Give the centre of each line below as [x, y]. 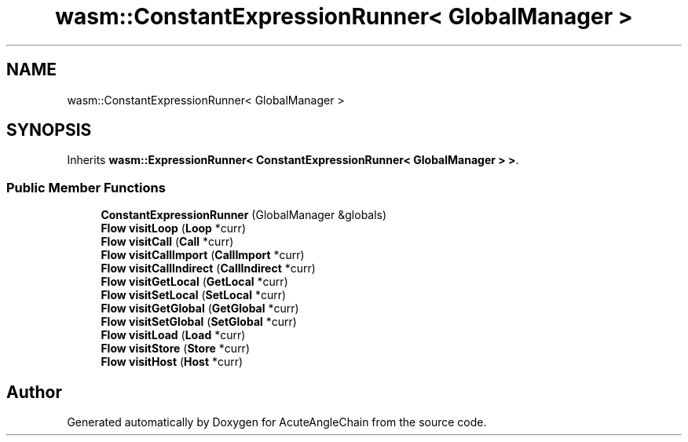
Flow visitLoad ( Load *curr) [173, 335]
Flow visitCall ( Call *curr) [167, 242]
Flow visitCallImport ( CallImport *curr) [203, 255]
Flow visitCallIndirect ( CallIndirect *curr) [208, 268]
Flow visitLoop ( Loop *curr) [173, 228]
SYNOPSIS [49, 130]
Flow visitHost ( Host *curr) [172, 362]
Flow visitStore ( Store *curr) [175, 349]
